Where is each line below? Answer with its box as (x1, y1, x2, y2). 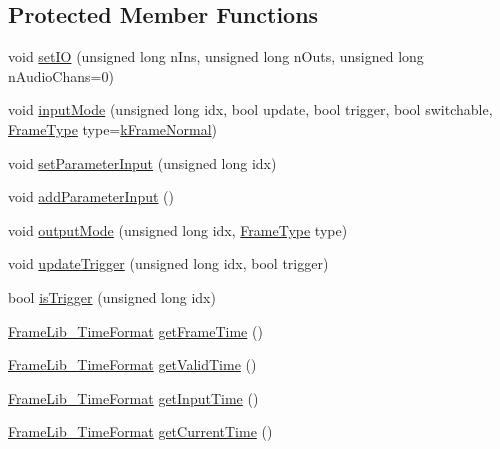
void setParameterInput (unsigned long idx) (8, 152, 277, 173)
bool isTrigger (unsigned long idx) (8, 286, 216, 307)
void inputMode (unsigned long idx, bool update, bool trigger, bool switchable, (8, 99, 493, 120)
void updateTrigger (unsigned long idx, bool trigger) (8, 253, 329, 274)
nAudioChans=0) (8, 65, 114, 86)
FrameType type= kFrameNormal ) (8, 118, 217, 139)
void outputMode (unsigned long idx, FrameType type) (8, 219, 348, 240)
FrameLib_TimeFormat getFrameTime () (8, 320, 263, 341)
